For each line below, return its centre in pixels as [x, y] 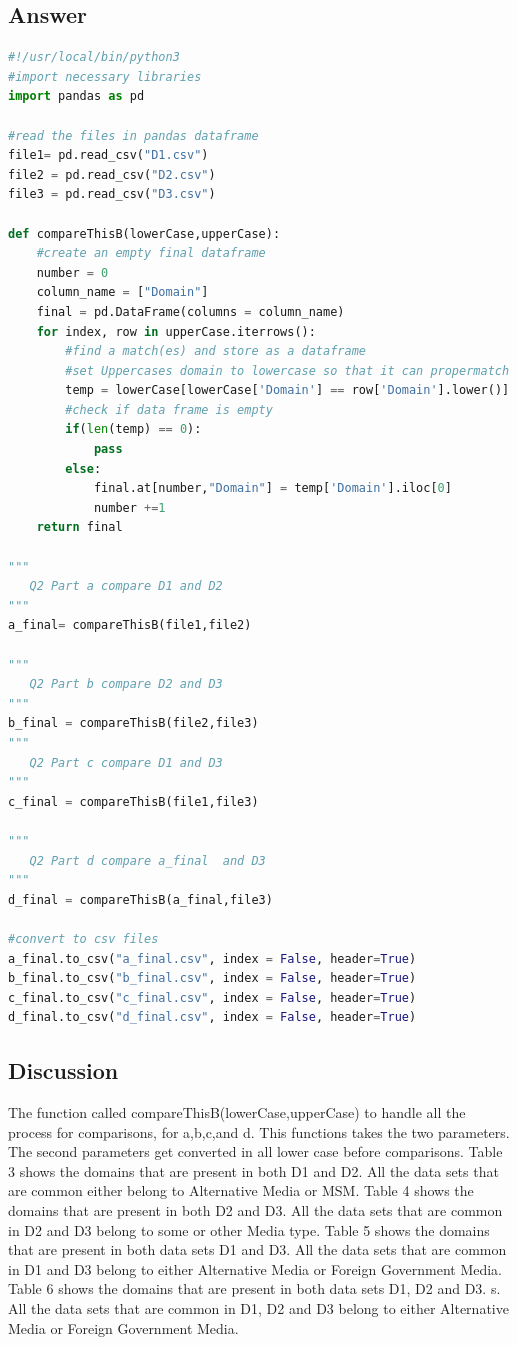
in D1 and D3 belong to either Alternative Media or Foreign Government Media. [255, 1268]
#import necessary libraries [105, 76]
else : [83, 468]
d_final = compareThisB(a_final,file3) [140, 899]
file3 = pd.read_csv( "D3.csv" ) [112, 194]
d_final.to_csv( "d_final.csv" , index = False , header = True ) [212, 1017]
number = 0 [72, 272]
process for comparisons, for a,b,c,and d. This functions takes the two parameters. [259, 1131]
